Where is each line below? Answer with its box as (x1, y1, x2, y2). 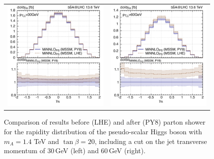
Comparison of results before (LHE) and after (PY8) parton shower (4, 117, 206, 127)
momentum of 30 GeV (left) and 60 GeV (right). (4, 145, 146, 156)
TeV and (34, 136, 59, 146)
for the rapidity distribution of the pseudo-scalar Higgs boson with (4, 127, 202, 137)
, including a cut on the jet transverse (94, 136, 207, 146)
